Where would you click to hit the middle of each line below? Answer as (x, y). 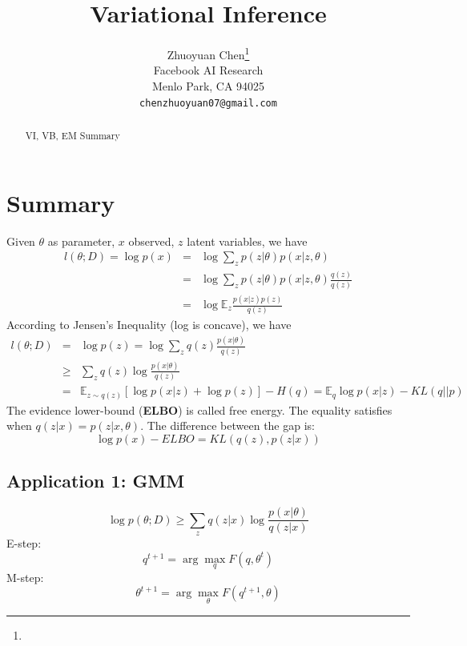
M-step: (25, 577)
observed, (151, 241)
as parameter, (81, 241)
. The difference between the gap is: (227, 425)
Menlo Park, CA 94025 (208, 85)
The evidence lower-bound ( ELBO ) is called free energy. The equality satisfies (199, 409)
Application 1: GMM (96, 481)
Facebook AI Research (208, 70)
